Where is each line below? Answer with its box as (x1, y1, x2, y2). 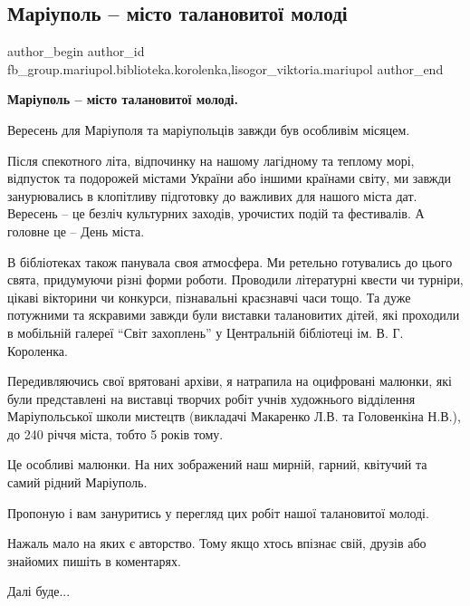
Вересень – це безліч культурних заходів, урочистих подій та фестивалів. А (7, 204, 425, 223)
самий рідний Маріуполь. (7, 473, 148, 492)
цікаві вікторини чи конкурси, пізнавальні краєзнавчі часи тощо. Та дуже (7, 287, 411, 306)
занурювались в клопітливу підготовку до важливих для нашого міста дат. (7, 186, 417, 205)
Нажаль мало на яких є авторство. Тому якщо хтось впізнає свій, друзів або (7, 534, 427, 553)
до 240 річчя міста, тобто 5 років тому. (7, 424, 224, 443)
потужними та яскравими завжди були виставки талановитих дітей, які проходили (7, 305, 460, 324)
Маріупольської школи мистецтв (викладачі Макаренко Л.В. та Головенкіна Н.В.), (7, 407, 461, 426)
